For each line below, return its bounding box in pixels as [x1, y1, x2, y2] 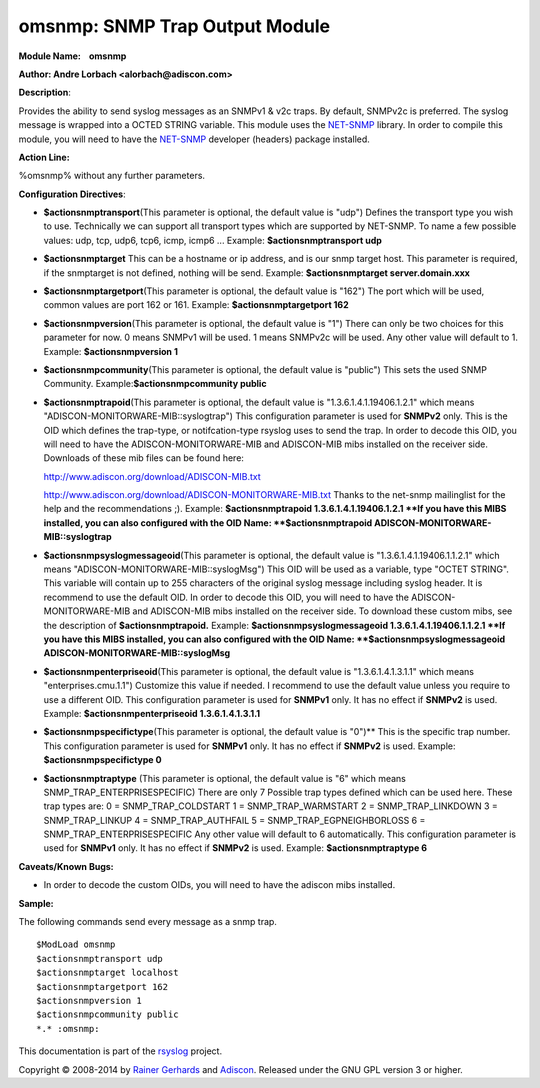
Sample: [18, 897, 54, 909]
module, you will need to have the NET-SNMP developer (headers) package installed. [18, 133, 370, 145]
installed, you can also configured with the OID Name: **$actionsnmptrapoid [43, 516, 373, 529]
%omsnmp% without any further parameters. [18, 170, 205, 182]
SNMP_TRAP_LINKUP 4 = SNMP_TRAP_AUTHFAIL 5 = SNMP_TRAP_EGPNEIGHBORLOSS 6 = [43, 814, 426, 826]
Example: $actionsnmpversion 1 [43, 345, 179, 357]
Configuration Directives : [18, 188, 127, 200]
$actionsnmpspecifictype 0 [43, 754, 162, 766]
